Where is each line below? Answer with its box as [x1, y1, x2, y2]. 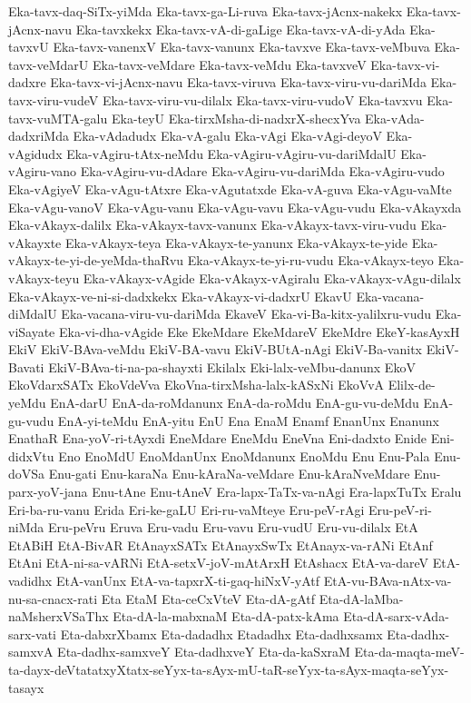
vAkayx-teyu [8, 268, 80, 287]
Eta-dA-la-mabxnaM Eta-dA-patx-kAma [113, 607, 339, 626]
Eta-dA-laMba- [319, 589, 404, 608]
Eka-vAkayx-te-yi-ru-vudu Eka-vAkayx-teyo [187, 251, 434, 270]
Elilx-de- [388, 375, 436, 394]
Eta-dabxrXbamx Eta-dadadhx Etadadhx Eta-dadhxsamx [60, 624, 383, 643]
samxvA [8, 642, 54, 661]
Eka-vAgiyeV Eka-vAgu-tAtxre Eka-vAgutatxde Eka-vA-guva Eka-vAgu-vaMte [8, 179, 452, 198]
